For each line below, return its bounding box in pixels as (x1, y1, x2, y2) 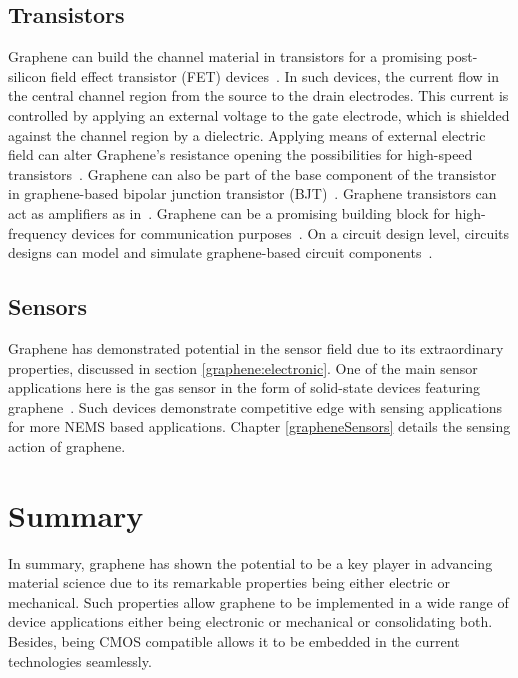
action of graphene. (8, 435, 126, 456)
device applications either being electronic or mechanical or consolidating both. (8, 611, 493, 632)
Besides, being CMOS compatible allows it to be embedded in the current (8, 631, 460, 651)
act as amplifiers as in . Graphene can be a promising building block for (8, 202, 450, 223)
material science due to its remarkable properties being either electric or (8, 572, 450, 593)
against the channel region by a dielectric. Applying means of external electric (8, 124, 486, 145)
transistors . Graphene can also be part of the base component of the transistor (8, 163, 497, 184)
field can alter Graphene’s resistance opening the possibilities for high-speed (8, 144, 473, 165)
